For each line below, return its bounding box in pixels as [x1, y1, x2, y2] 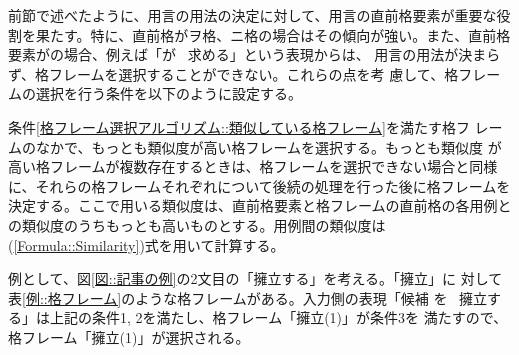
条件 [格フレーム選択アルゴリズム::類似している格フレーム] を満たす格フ [8, 116, 470, 137]
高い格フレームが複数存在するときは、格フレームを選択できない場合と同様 [8, 156, 498, 177]
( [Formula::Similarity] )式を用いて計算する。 [8, 234, 285, 255]
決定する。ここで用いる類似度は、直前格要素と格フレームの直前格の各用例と [8, 195, 512, 216]
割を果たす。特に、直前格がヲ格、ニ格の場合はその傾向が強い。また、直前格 [8, 24, 511, 45]
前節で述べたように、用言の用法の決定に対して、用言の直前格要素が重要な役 [8, 5, 511, 25]
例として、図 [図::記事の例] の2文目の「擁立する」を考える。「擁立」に [8, 268, 457, 289]
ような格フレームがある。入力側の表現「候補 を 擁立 [135, 287, 488, 308]
